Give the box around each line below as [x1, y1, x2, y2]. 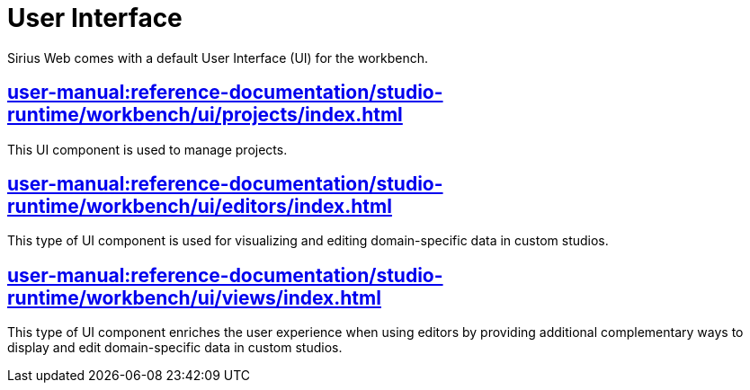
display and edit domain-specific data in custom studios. [7, 340, 343, 356]
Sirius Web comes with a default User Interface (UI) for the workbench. [7, 49, 429, 66]
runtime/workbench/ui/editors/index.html [7, 195, 392, 218]
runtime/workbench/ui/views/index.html [7, 286, 381, 309]
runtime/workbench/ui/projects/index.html [7, 103, 403, 127]
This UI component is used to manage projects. [7, 141, 288, 157]
